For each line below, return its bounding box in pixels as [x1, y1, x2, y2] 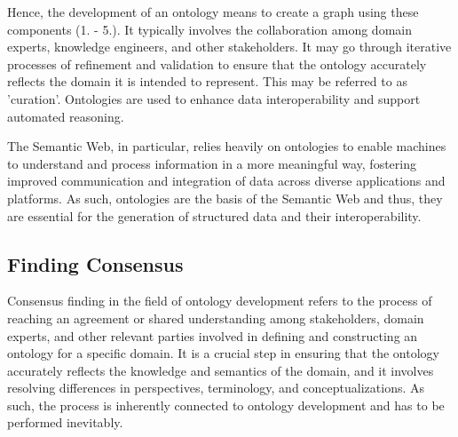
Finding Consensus [7, 250, 184, 277]
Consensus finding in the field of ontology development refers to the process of [7, 291, 432, 310]
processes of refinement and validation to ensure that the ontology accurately [7, 54, 427, 73]
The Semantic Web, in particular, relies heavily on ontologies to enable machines [7, 137, 446, 155]
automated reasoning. [7, 107, 124, 125]
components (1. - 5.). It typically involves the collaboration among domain [7, 20, 412, 38]
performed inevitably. [7, 413, 123, 432]
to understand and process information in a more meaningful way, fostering [7, 154, 416, 172]
